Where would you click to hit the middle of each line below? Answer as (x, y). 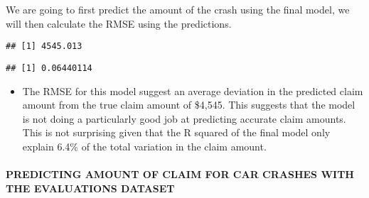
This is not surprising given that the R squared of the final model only (176, 132)
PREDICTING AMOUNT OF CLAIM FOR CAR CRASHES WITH (180, 174)
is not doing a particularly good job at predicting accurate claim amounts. (184, 118)
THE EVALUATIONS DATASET (90, 188)
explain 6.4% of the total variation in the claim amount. (144, 146)
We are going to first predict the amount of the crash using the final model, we (178, 9)
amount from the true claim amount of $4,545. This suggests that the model (189, 105)
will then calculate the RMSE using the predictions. (119, 23)
